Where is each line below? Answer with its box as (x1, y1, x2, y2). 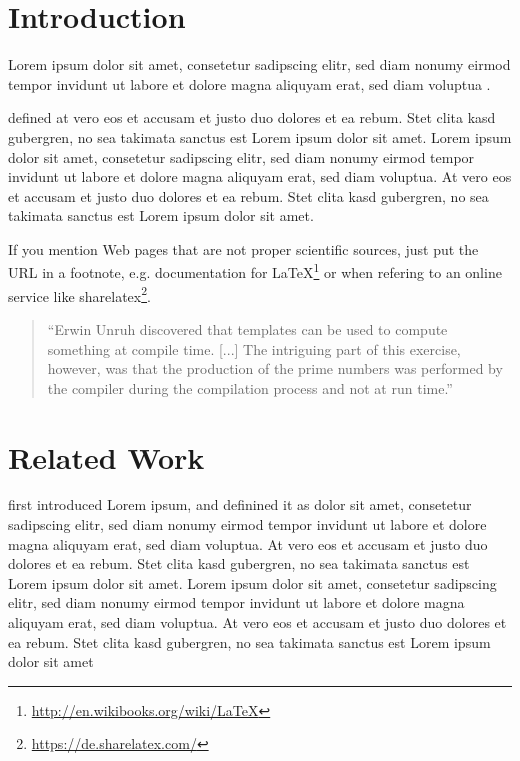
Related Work (8, 436, 205, 477)
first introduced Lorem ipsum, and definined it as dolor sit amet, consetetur (8, 494, 472, 515)
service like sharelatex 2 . (8, 282, 151, 306)
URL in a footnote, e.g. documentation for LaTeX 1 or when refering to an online (8, 259, 502, 283)
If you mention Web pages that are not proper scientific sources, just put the (8, 238, 479, 259)
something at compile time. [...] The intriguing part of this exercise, (47, 338, 461, 359)
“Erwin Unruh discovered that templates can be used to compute (47, 318, 448, 339)
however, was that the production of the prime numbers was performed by (47, 358, 503, 379)
